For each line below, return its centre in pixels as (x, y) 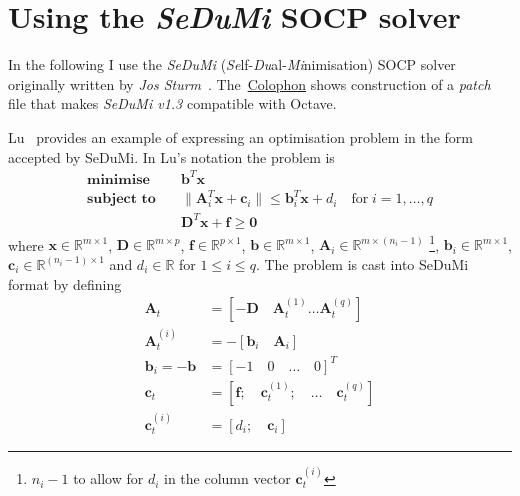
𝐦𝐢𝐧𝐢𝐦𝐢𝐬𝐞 (118, 179)
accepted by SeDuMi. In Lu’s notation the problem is (171, 156)
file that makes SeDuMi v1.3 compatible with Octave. (172, 103)
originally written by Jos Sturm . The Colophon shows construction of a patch (249, 83)
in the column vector (227, 478)
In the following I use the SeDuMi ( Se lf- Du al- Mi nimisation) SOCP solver (232, 64)
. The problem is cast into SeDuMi (362, 263)
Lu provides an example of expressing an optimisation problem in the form (241, 136)
